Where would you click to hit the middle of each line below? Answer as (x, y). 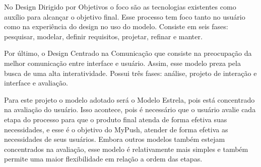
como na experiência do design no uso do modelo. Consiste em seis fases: (116, 26)
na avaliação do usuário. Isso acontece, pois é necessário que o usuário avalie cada (130, 109)
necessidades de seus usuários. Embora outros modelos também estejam (115, 139)
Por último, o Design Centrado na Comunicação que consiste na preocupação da (128, 53)
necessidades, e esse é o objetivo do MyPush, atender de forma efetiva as (116, 129)
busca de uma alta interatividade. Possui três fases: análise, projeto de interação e (130, 73)
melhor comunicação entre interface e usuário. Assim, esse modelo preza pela (122, 63)
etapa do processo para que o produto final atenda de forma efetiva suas (116, 119)
